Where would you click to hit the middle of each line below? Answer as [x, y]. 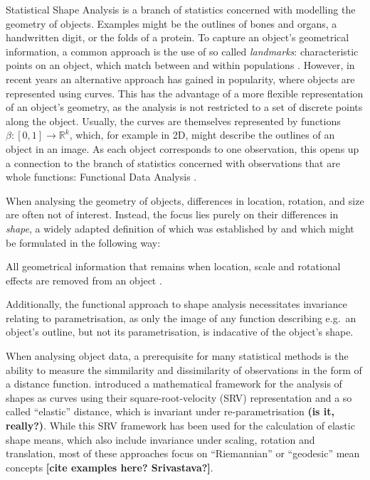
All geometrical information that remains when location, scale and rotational [173, 266]
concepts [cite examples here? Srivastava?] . [110, 467]
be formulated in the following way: [83, 242]
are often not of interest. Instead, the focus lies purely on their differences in [172, 214]
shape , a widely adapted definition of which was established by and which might [180, 228]
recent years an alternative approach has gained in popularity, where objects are [180, 79]
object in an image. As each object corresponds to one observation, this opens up [183, 148]
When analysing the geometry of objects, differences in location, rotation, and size [185, 200]
